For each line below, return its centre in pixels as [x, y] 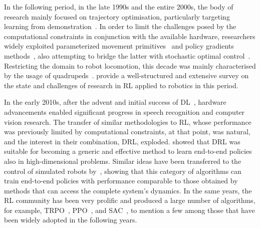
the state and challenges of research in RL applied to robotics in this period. [121, 85]
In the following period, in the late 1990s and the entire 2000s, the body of [119, 7]
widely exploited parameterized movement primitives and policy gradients [119, 46]
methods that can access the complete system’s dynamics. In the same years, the [128, 190]
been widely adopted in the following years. [71, 220]
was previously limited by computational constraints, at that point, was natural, [127, 132]
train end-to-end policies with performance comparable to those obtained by [121, 181]
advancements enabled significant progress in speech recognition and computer [124, 111]
